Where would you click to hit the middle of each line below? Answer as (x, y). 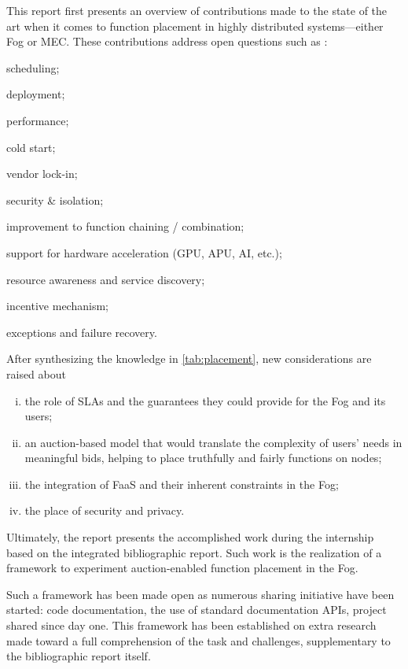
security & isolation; (55, 200)
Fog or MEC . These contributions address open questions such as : (167, 41)
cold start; (31, 147)
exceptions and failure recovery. (82, 332)
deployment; (36, 94)
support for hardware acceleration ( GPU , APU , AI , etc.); (144, 252)
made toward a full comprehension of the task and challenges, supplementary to (198, 640)
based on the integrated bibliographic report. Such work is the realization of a (194, 552)
